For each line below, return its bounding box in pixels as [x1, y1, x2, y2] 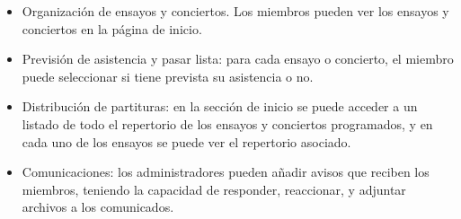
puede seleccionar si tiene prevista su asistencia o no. [22, 66, 314, 85]
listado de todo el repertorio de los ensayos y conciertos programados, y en [22, 114, 433, 133]
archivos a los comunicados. [22, 197, 174, 216]
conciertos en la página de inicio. [22, 19, 202, 38]
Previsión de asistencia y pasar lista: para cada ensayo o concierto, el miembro [22, 49, 454, 68]
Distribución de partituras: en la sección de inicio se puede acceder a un [22, 97, 418, 116]
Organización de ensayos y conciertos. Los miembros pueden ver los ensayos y [22, 2, 449, 20]
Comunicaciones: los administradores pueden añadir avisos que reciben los [22, 162, 430, 181]
